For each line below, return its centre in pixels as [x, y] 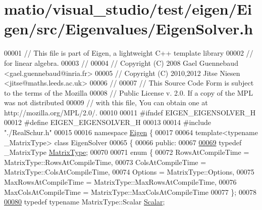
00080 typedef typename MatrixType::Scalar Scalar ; [85, 202]
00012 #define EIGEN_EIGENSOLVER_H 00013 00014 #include [108, 122]
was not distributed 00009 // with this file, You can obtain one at [106, 102]
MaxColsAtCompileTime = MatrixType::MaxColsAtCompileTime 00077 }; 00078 [130, 192]
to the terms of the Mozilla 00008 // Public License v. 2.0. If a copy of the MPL [128, 92]
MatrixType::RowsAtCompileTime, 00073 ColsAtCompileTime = [105, 162]
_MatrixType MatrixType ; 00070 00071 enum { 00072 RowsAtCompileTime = [127, 152]
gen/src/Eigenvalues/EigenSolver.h [129, 29]
